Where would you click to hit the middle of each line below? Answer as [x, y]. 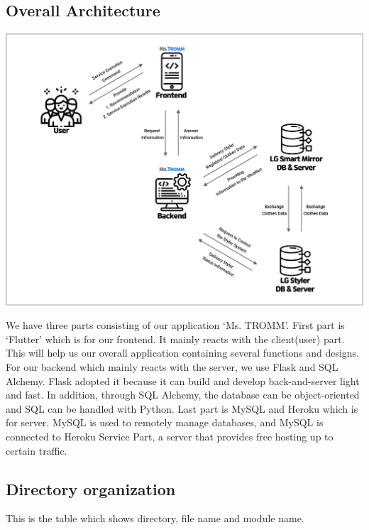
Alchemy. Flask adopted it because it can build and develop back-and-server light [183, 380]
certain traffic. [37, 450]
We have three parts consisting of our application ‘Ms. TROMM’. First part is [175, 325]
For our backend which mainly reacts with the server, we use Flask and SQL [172, 367]
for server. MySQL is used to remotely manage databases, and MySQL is [165, 422]
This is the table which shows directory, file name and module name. [155, 518]
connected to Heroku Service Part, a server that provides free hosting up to [170, 436]
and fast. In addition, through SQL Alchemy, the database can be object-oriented [183, 395]
